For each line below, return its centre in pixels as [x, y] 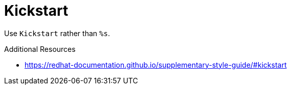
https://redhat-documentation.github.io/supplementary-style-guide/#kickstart [156, 65]
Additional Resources [40, 49]
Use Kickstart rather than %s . [57, 33]
